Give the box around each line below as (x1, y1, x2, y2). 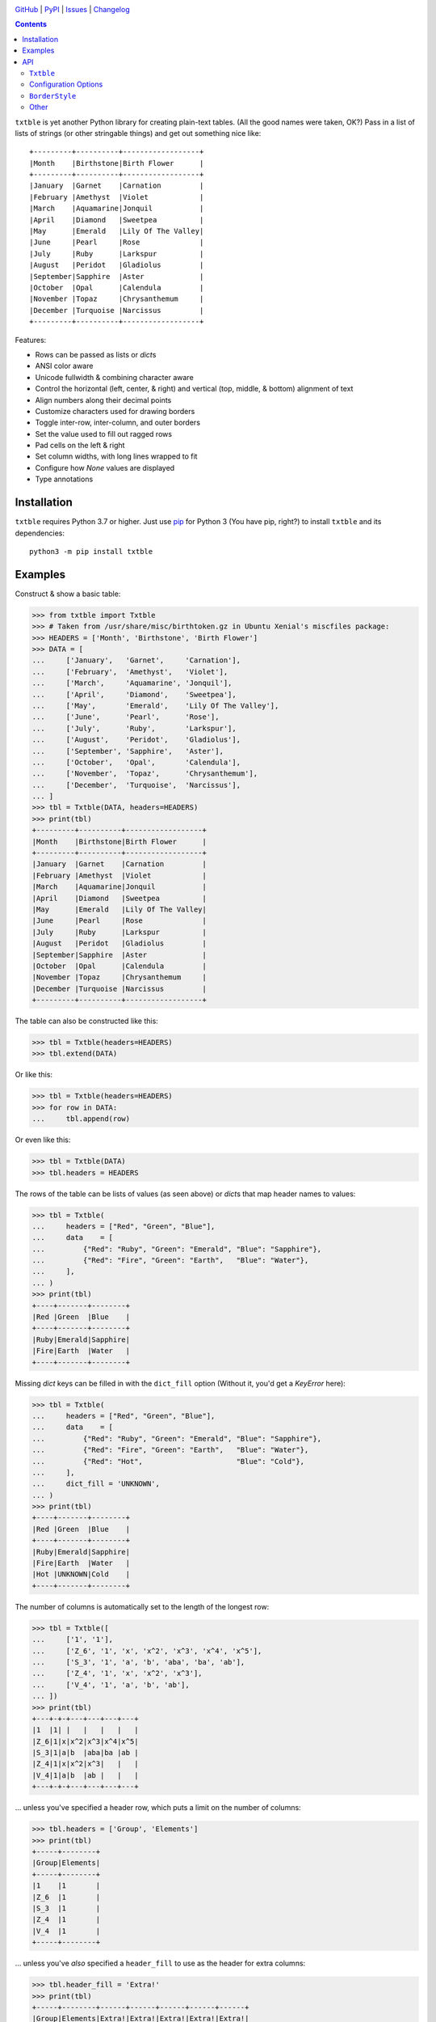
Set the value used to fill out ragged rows (35, 429, 173, 438)
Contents (15, 19, 48, 29)
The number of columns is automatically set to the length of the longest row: (15, 1601, 270, 1611)
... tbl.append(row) (31, 1115, 131, 1123)
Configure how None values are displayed (35, 463, 175, 472)
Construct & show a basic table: (15, 589, 121, 599)
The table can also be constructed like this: (15, 1016, 159, 1026)
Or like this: (15, 1070, 52, 1080)
